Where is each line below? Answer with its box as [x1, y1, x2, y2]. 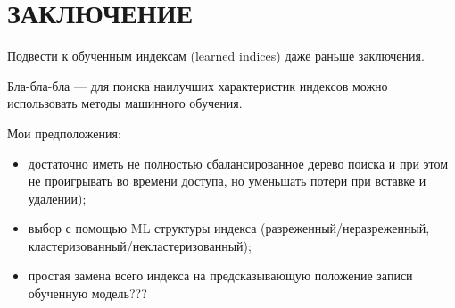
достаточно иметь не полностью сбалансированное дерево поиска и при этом [28, 154, 449, 172]
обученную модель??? [28, 284, 147, 303]
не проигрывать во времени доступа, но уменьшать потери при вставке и [28, 171, 426, 190]
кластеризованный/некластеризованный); [28, 236, 252, 254]
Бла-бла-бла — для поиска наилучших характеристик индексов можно [7, 76, 388, 95]
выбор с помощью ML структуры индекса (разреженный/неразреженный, [28, 219, 430, 237]
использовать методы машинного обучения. [7, 94, 243, 112]
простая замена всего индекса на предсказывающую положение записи [28, 266, 413, 285]
